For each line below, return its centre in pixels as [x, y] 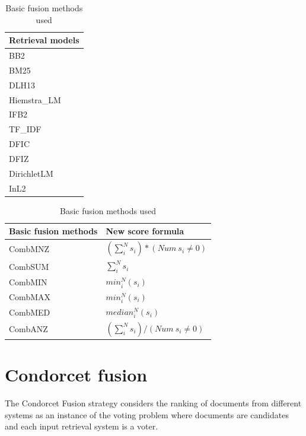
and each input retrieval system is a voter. [82, 426]
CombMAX [30, 297]
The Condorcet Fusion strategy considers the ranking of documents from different [153, 403]
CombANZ [28, 329]
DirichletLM [31, 173]
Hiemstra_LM [35, 99]
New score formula [145, 231]
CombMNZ [29, 248]
